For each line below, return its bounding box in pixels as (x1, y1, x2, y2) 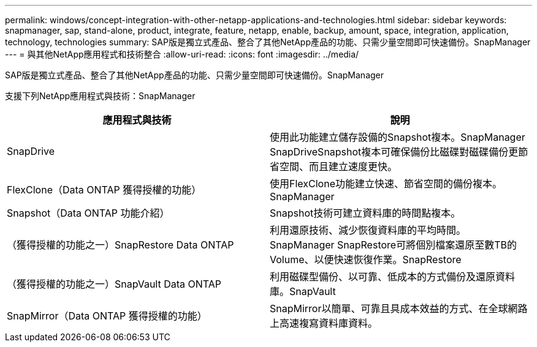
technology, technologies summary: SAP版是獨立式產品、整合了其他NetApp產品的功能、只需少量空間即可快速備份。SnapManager (5, 37, 531, 47)
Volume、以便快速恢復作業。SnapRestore (270, 253, 462, 266)
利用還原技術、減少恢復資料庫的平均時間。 (270, 224, 467, 236)
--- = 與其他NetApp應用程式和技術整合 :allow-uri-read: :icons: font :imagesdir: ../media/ (5, 49, 359, 59)
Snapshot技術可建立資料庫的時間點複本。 (270, 207, 461, 219)
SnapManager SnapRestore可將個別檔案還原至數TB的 (270, 239, 517, 251)
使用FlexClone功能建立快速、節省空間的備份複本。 (270, 177, 502, 190)
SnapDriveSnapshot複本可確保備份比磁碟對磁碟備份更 (270, 146, 519, 158)
